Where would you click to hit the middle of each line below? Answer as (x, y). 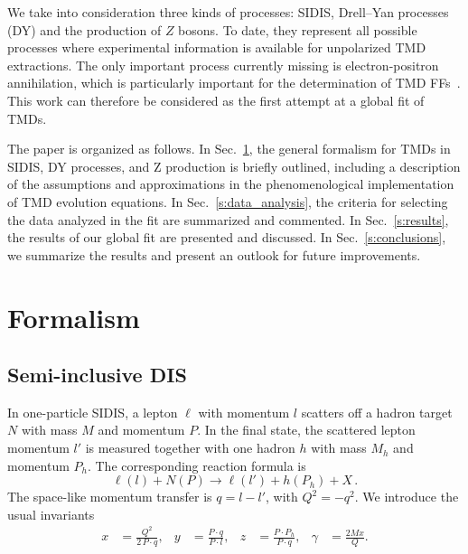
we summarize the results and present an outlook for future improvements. (214, 254)
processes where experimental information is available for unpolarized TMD (217, 47)
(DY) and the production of (84, 29)
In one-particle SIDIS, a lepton (93, 412)
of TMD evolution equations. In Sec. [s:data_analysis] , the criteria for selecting (228, 201)
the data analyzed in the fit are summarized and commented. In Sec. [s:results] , (228, 219)
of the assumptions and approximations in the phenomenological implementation (231, 184)
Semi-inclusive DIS (97, 375)
